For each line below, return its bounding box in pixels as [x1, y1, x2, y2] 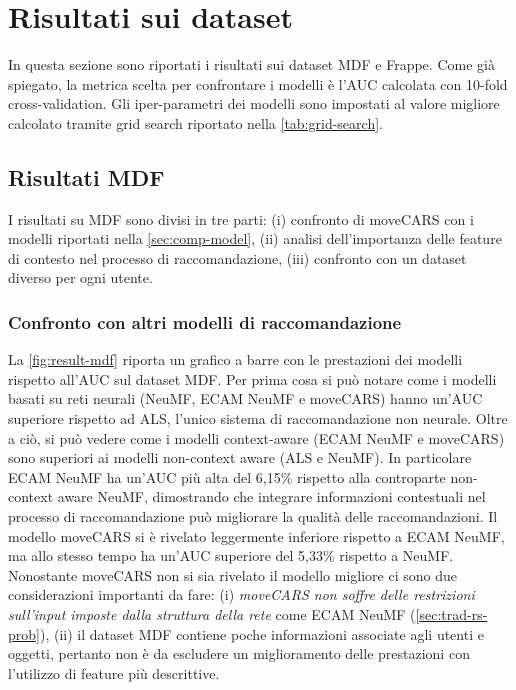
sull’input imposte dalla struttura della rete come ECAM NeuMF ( [8, 604, 416, 625]
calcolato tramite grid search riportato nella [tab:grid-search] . [8, 112, 383, 133]
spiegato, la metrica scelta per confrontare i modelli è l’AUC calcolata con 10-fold [8, 73, 508, 94]
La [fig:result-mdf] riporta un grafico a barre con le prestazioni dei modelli [8, 349, 463, 370]
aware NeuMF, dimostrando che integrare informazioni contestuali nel [57, 486, 486, 507]
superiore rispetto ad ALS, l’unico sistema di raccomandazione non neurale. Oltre [8, 408, 508, 429]
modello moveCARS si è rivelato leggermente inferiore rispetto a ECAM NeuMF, [8, 525, 505, 546]
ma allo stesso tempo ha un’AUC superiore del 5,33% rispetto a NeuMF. [8, 545, 454, 566]
